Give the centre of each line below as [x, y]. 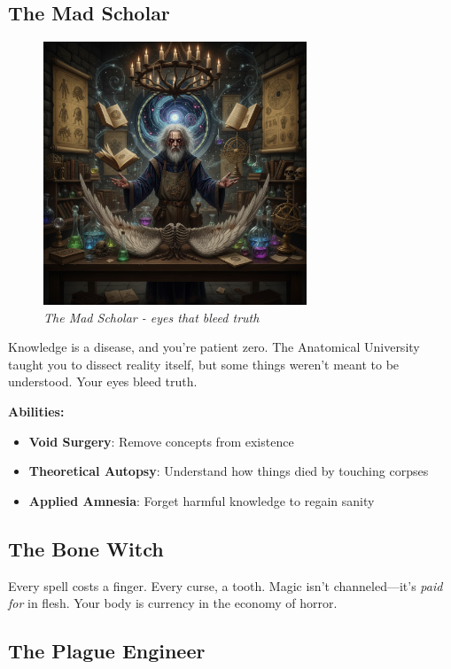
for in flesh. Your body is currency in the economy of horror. [173, 603]
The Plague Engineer [107, 651]
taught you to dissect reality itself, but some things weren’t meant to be [204, 364]
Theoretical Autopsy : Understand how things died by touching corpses [229, 471]
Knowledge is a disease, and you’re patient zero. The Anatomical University [214, 347]
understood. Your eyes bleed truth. [103, 381]
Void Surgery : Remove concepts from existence [161, 441]
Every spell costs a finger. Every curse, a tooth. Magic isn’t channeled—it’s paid [225, 585]
